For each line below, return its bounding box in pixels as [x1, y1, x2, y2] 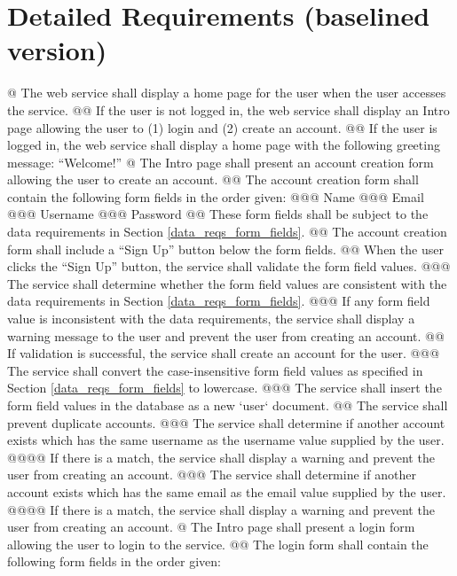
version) [7, 32, 107, 68]
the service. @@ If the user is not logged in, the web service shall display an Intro [7, 100, 450, 119]
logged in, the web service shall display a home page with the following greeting [7, 136, 440, 154]
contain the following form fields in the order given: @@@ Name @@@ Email [7, 187, 424, 206]
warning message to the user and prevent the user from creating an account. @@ [7, 326, 445, 345]
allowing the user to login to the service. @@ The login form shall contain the [7, 534, 429, 553]
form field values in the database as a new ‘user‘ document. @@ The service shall [7, 396, 448, 414]
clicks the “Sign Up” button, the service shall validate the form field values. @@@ [7, 257, 451, 276]
